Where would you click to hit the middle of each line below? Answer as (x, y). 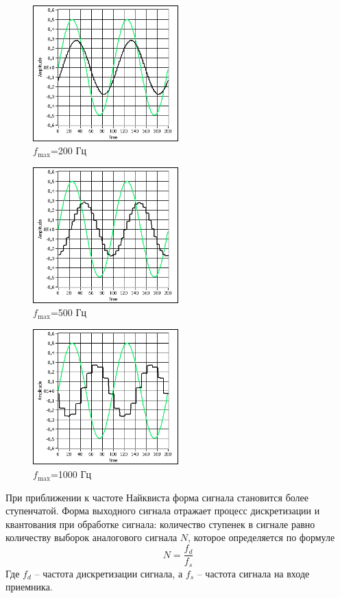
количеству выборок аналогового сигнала (92, 537)
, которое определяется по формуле (262, 537)
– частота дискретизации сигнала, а (109, 573)
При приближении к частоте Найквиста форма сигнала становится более (157, 497)
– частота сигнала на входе (253, 573)
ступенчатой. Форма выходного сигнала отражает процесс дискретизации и (163, 511)
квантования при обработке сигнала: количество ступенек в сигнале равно (160, 524)
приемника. (29, 587)
